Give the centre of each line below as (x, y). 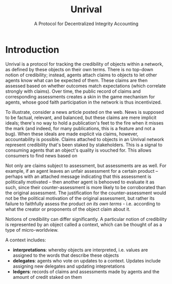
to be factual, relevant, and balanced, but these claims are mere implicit (81, 117)
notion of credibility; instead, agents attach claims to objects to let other (81, 75)
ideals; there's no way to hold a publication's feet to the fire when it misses (84, 123)
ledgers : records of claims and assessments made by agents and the (86, 271)
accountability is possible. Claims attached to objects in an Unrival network (85, 139)
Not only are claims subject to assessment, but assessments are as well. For (86, 166)
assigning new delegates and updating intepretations (69, 266)
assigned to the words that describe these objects (66, 255)
